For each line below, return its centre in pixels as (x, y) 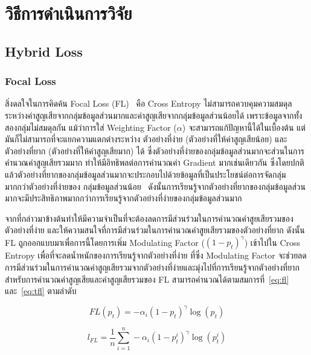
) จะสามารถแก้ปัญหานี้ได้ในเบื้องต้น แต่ (244, 127)
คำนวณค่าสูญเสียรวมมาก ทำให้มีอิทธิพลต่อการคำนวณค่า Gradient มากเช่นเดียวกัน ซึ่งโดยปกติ (155, 162)
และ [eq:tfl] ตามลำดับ (41, 291)
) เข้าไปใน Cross (272, 242)
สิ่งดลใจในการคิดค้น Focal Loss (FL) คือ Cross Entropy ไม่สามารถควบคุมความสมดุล (149, 103)
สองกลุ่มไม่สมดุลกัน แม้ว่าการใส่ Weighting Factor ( (91, 127)
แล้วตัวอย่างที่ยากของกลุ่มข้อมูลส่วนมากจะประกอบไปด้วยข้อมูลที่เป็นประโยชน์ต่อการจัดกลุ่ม (146, 174)
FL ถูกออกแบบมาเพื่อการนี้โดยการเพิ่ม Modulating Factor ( (105, 242)
